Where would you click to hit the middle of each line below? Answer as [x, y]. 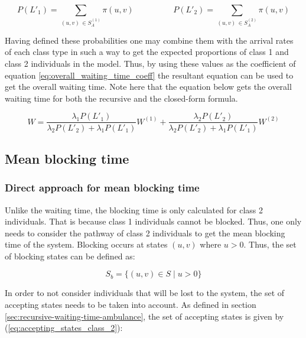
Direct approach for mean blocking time [102, 188]
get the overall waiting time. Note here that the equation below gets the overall [148, 87]
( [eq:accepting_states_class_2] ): [64, 328]
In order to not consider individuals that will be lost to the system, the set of [145, 293]
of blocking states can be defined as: [70, 256]
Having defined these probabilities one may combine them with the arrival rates [149, 40]
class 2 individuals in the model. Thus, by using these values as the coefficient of [150, 64]
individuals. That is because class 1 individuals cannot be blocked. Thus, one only [153, 221]
